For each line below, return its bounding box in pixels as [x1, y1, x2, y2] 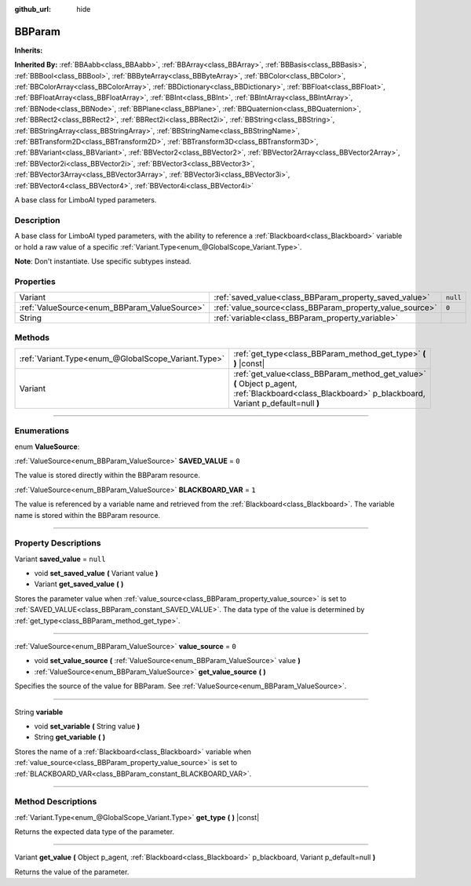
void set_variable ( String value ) [34, 721, 141, 731]
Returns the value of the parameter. [14, 867, 130, 877]
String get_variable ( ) [34, 732, 106, 742]
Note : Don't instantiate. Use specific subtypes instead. [14, 256, 192, 266]
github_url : [14, 5, 51, 13]
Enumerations [14, 425, 70, 436]
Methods [14, 332, 50, 343]
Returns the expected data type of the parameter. [14, 827, 175, 837]
